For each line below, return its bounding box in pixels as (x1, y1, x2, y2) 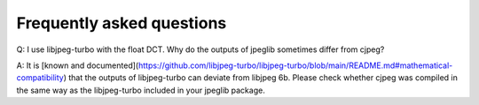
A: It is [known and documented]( (16, 60, 139, 71)
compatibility (16, 72, 64, 83)
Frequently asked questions (16, 13, 227, 33)
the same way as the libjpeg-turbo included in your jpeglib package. (16, 85, 265, 95)
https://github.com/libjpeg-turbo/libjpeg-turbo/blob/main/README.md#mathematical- (137, 60, 453, 71)
